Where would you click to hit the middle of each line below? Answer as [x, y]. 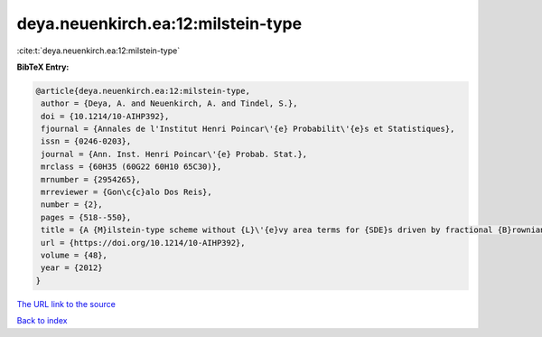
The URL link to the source [66, 304]
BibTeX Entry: [43, 67]
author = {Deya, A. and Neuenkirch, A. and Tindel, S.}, [169, 103]
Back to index [42, 321]
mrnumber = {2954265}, [91, 179]
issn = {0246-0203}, [86, 141]
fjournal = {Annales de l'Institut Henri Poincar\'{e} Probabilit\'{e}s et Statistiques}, [248, 129]
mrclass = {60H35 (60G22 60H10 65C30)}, [131, 167]
